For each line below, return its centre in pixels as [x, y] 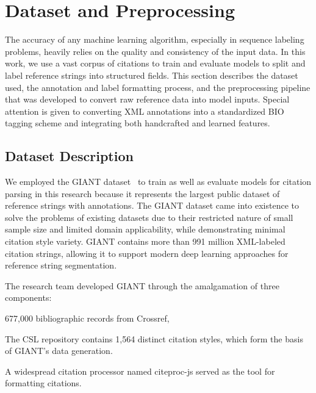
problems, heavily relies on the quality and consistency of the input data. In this [155, 51]
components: [28, 297]
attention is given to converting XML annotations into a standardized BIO [145, 111]
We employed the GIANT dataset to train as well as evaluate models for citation [158, 182]
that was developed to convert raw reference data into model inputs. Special [147, 99]
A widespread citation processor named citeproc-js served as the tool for [140, 371]
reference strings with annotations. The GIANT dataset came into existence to [152, 205]
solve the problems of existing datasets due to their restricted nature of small [149, 217]
